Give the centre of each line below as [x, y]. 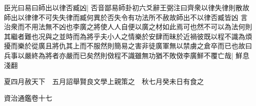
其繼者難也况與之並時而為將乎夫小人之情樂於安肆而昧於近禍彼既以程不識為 [125, 36]
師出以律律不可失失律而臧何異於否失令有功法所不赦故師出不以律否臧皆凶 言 [126, 17]
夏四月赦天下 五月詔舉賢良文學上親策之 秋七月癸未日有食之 [104, 81]
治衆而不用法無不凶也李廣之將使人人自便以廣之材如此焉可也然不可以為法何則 [128, 27]
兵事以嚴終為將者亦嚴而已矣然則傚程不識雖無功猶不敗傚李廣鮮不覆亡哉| [119, 55]
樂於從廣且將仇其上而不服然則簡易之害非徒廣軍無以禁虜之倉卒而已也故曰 [135, 46]
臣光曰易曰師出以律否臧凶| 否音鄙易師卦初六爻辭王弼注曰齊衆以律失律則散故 [127, 7]
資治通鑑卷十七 [28, 97]
